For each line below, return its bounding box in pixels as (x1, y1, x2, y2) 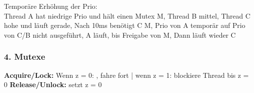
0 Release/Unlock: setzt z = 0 (4, 79, 102, 90)
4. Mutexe (4, 50, 45, 63)
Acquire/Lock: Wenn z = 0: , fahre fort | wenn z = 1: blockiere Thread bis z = (4, 70, 249, 80)
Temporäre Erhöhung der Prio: (4, 1, 98, 11)
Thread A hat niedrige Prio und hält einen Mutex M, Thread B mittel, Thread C (4, 10, 251, 21)
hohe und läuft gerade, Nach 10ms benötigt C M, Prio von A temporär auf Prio (4, 20, 246, 30)
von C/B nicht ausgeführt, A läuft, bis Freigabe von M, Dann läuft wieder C (4, 29, 236, 40)
